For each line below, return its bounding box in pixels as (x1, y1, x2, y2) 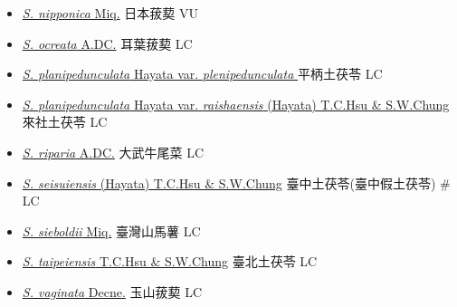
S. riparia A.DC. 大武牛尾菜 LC (22, 142, 205, 161)
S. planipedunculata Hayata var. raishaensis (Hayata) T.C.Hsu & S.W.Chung (22, 94, 450, 113)
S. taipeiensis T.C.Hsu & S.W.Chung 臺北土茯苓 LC (22, 252, 318, 271)
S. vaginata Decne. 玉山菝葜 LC (22, 282, 203, 301)
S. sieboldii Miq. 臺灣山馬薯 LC (22, 221, 201, 240)
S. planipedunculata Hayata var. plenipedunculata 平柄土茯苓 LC (22, 64, 383, 83)
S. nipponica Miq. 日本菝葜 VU (22, 4, 198, 22)
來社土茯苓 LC (22, 112, 108, 131)
